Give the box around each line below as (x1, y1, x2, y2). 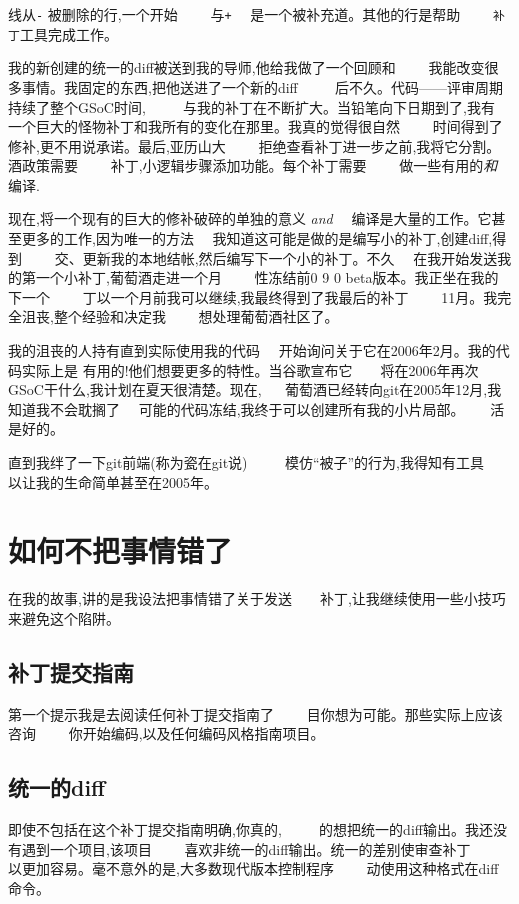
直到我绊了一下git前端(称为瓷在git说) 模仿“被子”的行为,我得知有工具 (8, 452, 484, 472)
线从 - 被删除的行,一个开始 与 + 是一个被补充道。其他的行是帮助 (8, 4, 461, 24)
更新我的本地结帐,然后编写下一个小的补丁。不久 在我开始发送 (82, 247, 498, 268)
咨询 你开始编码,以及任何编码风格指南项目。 (8, 723, 325, 744)
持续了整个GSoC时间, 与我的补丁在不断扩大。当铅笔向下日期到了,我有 (8, 96, 495, 117)
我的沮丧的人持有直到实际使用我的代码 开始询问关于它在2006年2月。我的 (8, 340, 496, 361)
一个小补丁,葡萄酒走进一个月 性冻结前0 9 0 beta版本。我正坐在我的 (35, 267, 499, 288)
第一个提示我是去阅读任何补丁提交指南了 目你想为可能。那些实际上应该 (8, 703, 503, 724)
